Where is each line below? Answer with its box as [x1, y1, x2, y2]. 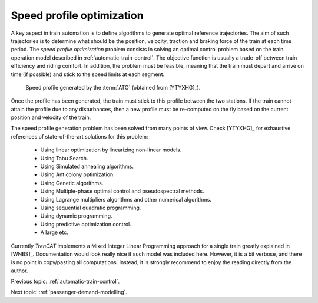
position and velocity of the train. [11, 114, 91, 121]
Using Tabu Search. [40, 154, 88, 162]
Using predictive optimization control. [40, 220, 132, 228]
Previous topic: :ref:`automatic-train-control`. [11, 278, 120, 285]
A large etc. [40, 229, 69, 236]
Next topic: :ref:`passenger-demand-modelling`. [11, 289, 128, 296]
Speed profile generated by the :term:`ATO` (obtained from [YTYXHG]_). [25, 84, 201, 91]
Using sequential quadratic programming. [40, 204, 141, 211]
